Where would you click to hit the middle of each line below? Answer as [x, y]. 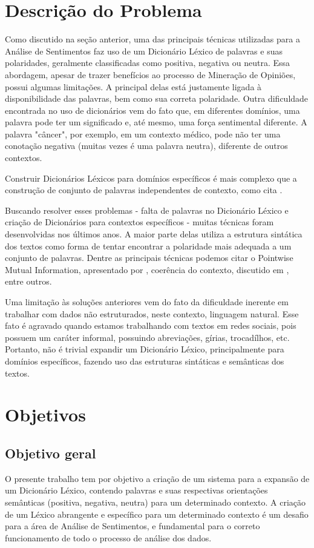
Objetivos [45, 414]
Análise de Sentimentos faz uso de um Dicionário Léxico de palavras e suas [144, 51]
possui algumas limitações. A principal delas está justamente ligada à [133, 86]
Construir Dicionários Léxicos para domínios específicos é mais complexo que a [151, 178]
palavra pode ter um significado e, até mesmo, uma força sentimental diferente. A [156, 122]
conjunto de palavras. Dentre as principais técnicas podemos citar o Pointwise [149, 258]
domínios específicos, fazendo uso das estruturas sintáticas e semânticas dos [145, 361]
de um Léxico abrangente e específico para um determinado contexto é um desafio [157, 514]
